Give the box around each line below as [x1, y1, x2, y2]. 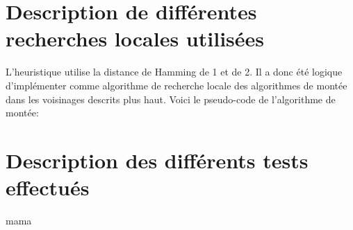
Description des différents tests [6, 145, 309, 174]
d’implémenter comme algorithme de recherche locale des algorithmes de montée [6, 78, 347, 92]
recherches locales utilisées [6, 24, 265, 53]
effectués [6, 173, 90, 202]
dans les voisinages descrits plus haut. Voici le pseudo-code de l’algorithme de [6, 91, 336, 106]
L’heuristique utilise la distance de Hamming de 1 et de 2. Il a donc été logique [6, 64, 343, 79]
